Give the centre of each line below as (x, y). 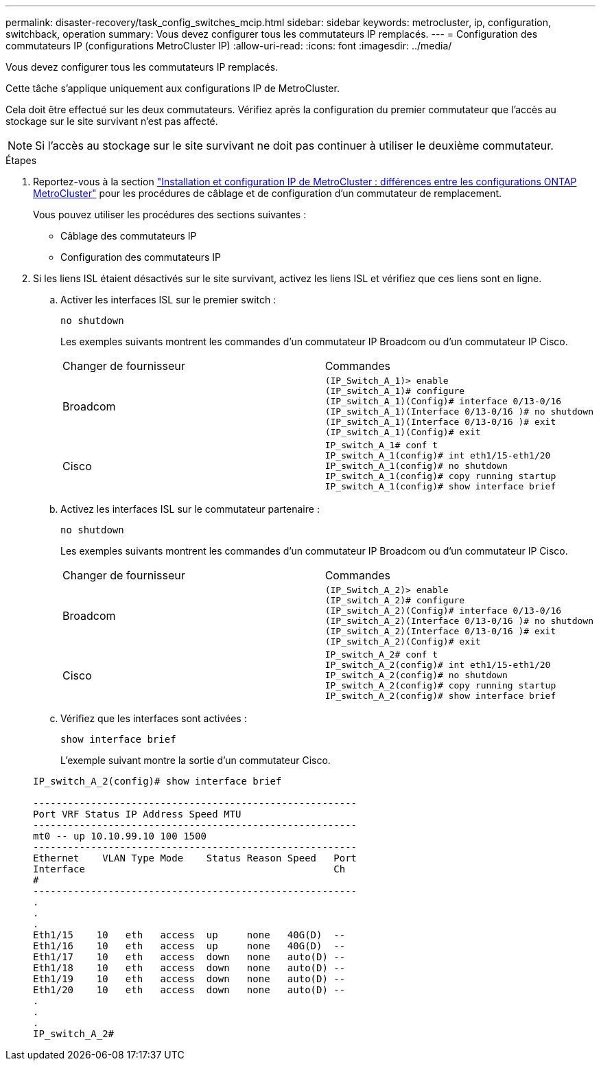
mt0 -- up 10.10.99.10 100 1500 (120, 836)
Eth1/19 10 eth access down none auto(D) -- (189, 979)
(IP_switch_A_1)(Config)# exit (403, 432)
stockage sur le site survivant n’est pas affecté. (112, 121)
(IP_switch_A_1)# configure (395, 391)
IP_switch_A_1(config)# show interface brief (440, 486)
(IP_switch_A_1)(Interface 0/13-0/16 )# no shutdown (459, 412)
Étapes (21, 160)
